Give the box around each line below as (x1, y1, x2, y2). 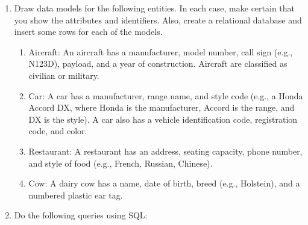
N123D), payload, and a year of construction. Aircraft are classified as (28, 57, 288, 70)
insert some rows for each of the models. (14, 25, 163, 38)
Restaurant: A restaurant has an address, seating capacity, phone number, (28, 144, 303, 157)
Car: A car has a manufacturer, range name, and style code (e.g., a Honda (28, 89, 303, 102)
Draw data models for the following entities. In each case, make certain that (14, 2, 295, 14)
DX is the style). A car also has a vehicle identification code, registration (28, 112, 298, 125)
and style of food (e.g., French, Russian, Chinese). (28, 156, 213, 169)
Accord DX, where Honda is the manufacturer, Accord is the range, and (28, 101, 295, 114)
